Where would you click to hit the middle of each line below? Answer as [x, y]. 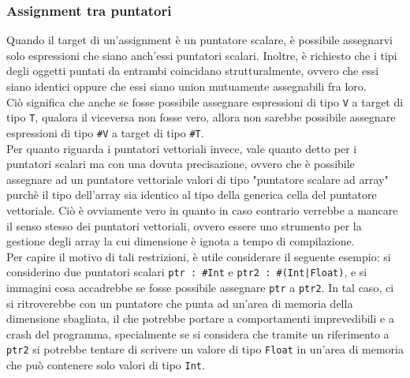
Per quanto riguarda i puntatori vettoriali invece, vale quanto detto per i [182, 148]
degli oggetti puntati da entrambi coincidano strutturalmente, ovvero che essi [193, 71]
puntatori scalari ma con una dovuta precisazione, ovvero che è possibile [181, 164]
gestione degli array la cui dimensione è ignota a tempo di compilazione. [181, 241]
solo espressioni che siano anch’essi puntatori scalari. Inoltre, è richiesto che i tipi [202, 55]
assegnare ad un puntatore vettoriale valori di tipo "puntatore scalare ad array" [198, 179]
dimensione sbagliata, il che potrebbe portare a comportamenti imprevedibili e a [200, 318]
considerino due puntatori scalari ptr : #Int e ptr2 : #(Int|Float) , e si [187, 272]
